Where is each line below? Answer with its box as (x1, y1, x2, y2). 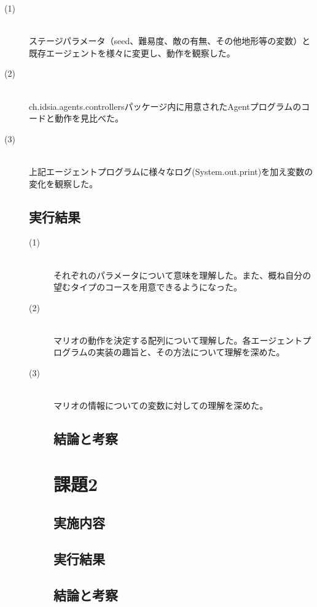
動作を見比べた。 (54, 112, 123, 125)
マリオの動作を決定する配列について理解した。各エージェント (53, 333, 303, 346)
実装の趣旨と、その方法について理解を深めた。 (96, 346, 285, 358)
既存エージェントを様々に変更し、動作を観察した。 (29, 46, 235, 59)
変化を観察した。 (29, 177, 98, 190)
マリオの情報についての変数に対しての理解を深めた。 (53, 399, 268, 412)
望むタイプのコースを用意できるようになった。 (53, 280, 243, 293)
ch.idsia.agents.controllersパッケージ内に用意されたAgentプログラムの (29, 99, 302, 112)
